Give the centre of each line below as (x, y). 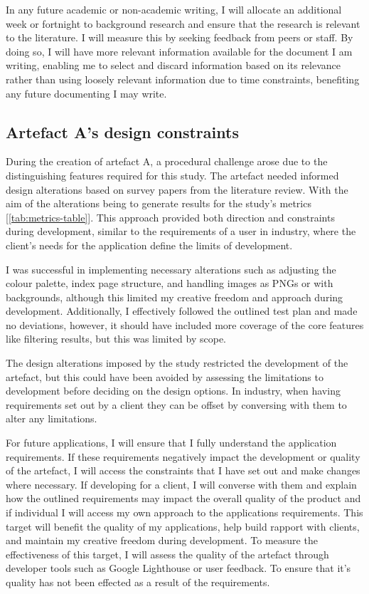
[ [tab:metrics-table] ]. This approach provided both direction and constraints (170, 217)
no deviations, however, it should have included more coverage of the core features (185, 324)
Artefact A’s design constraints (122, 131)
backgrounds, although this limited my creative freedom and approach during (175, 297)
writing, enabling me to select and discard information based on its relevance (173, 65)
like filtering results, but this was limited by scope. (116, 339)
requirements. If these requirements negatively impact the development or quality (183, 456)
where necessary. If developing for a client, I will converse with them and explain (181, 484)
